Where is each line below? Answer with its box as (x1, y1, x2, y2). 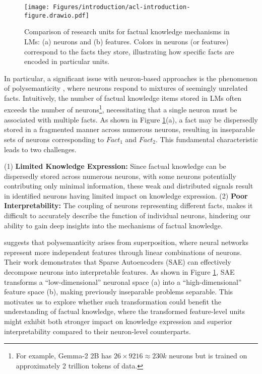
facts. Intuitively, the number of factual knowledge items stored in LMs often (4, 92, 242, 103)
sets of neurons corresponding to (4, 134, 104, 144)
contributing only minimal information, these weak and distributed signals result (4, 180, 253, 191)
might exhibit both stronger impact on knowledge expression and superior (4, 316, 232, 326)
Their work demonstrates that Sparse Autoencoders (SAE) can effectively (4, 257, 231, 267)
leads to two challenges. (4, 144, 77, 154)
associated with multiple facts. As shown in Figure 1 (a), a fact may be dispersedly (4, 114, 258, 124)
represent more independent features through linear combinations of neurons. (4, 246, 242, 257)
